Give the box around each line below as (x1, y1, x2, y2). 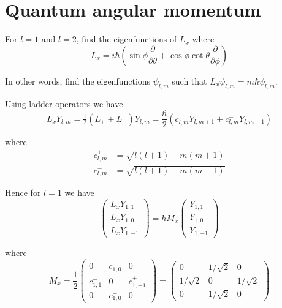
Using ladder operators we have (5, 97, 123, 110)
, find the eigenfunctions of (76, 32, 177, 45)
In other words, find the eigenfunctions (5, 74, 151, 87)
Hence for (5, 186, 41, 199)
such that (172, 74, 207, 87)
